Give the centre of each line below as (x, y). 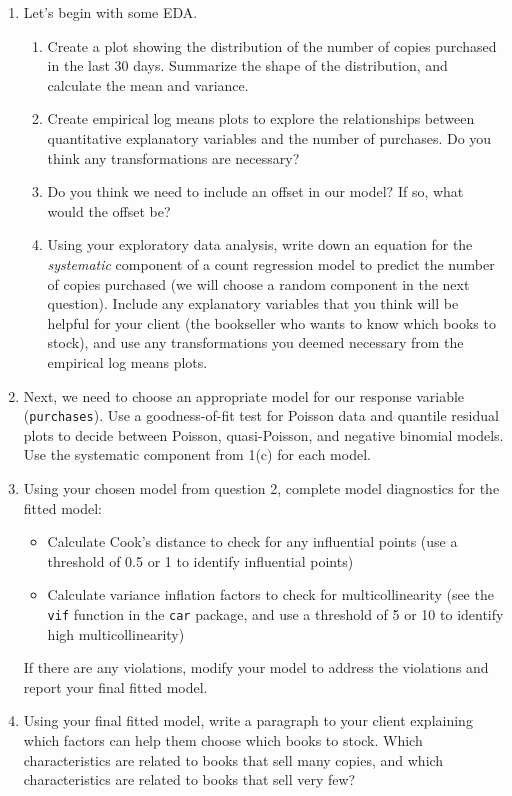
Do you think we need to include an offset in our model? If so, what (255, 191)
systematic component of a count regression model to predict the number (271, 263)
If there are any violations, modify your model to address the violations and (256, 667)
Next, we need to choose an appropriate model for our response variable (244, 395)
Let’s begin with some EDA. (110, 12)
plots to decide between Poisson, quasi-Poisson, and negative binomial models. (263, 434)
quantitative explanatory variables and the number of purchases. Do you (269, 137)
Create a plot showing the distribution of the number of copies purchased (272, 45)
